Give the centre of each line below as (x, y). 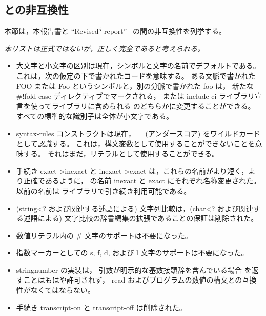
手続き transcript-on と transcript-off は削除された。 (101, 307)
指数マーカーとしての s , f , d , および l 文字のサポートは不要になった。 (132, 253)
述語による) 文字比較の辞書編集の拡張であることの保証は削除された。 (141, 218)
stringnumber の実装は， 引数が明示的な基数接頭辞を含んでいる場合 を (134, 269)
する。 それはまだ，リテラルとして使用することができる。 (121, 153)
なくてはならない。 (63, 290)
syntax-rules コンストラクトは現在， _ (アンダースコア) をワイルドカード (138, 133)
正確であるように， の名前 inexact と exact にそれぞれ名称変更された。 (142, 181)
